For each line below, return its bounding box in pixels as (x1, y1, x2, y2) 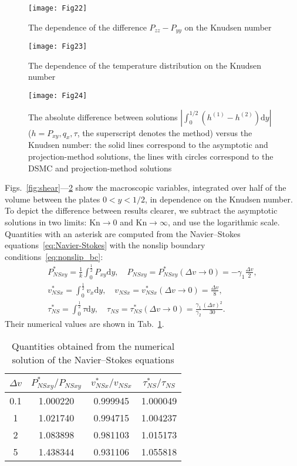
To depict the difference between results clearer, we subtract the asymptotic (5, 204, 278, 217)
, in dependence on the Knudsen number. (145, 193, 293, 205)
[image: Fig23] (28, 42, 87, 51)
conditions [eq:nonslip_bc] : (5, 250, 103, 262)
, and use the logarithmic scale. (167, 215, 280, 228)
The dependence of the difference (28, 21, 147, 33)
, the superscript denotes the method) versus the (77, 126, 252, 139)
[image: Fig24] (28, 91, 87, 100)
